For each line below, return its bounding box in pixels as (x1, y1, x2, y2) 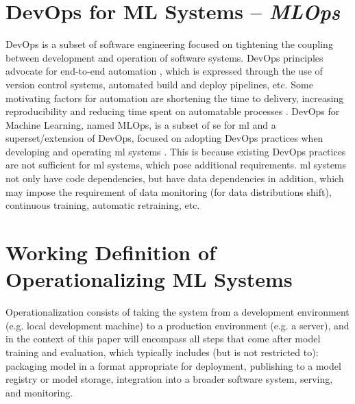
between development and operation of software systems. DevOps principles (5, 50, 323, 64)
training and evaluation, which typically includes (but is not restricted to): (5, 344, 319, 359)
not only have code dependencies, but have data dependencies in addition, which (5, 171, 344, 186)
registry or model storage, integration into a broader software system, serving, (5, 372, 333, 386)
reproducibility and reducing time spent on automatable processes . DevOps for (5, 104, 340, 118)
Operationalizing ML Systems (5, 265, 293, 293)
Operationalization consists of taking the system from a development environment (5, 305, 350, 319)
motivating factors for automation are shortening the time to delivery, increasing (5, 90, 344, 105)
